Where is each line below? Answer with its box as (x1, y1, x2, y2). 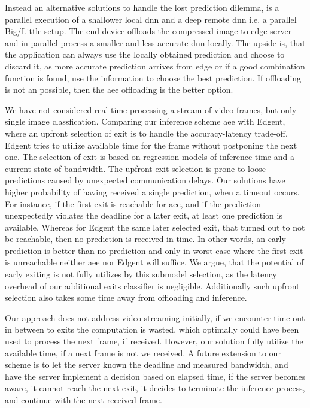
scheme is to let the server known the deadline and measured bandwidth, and (5, 358, 288, 371)
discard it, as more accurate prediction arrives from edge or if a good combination (5, 59, 305, 72)
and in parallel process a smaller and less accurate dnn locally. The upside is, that (5, 36, 306, 49)
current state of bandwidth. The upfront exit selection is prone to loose (5, 162, 266, 174)
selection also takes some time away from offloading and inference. (5, 291, 247, 304)
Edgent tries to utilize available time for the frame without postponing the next (5, 138, 297, 151)
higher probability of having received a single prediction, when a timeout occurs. (5, 185, 300, 198)
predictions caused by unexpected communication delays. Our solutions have (5, 174, 285, 186)
